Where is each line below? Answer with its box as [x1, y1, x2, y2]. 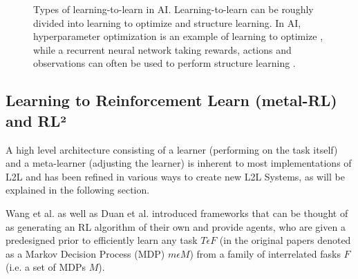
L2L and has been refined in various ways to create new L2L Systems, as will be [6, 169, 345, 183]
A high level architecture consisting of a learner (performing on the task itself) [6, 142, 338, 156]
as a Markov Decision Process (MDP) [6, 246, 165, 260]
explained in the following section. [6, 183, 150, 197]
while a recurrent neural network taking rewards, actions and [33, 42, 292, 56]
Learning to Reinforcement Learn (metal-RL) [6, 90, 337, 111]
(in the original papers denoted [219, 233, 351, 247]
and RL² [6, 110, 66, 131]
